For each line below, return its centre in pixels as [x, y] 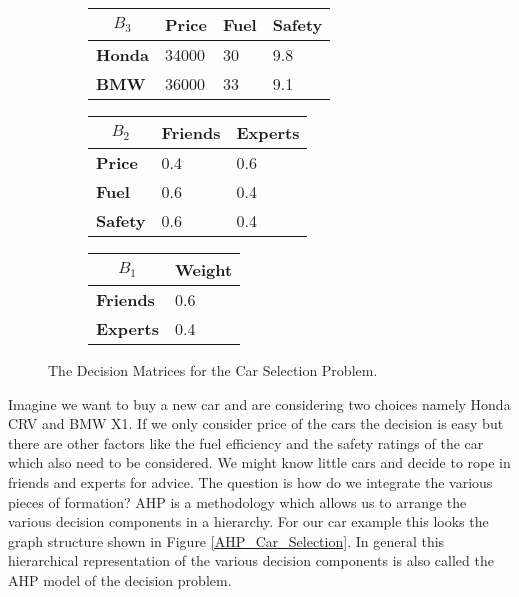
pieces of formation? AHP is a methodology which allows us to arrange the [237, 501]
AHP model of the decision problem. [120, 579]
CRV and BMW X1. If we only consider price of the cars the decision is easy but [256, 423]
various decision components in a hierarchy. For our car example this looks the [248, 521]
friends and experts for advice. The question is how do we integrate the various [250, 481]
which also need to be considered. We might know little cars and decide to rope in [259, 462]
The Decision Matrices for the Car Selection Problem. [213, 370]
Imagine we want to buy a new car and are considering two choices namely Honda [259, 403]
